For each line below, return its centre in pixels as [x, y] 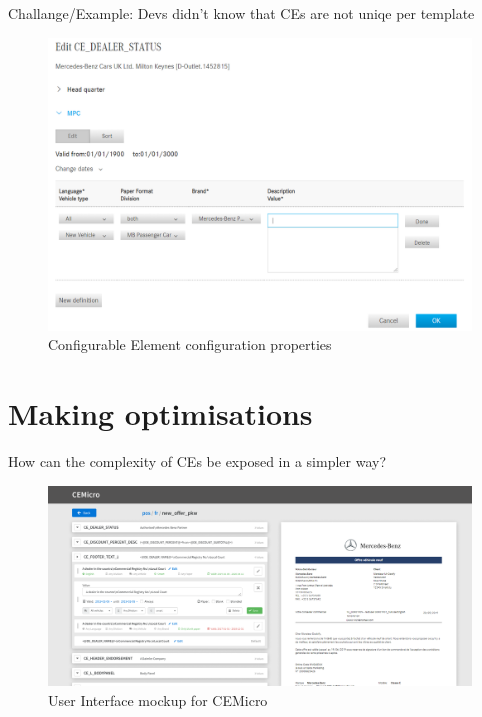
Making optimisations [160, 413]
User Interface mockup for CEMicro [158, 700]
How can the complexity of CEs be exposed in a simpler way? [197, 461]
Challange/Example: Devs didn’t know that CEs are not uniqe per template [241, 13]
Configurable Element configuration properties [190, 344]
